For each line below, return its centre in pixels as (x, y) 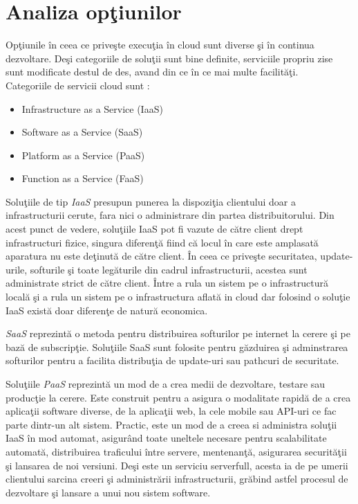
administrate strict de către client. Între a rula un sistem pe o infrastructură (167, 283)
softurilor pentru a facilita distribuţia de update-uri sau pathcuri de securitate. (172, 360)
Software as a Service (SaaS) (82, 132)
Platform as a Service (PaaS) (83, 155)
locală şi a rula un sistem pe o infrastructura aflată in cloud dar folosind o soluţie (178, 297)
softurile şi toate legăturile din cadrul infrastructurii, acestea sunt (169, 269)
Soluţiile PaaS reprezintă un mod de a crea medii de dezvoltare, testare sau (166, 384)
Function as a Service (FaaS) (83, 178)
